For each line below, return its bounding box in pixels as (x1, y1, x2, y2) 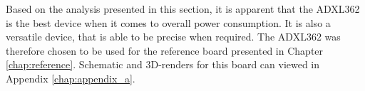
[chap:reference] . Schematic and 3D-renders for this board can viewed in (6, 57, 320, 72)
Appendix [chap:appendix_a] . (6, 70, 135, 85)
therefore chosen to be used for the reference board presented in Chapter (6, 43, 324, 58)
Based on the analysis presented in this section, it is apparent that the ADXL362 (6, 1, 360, 16)
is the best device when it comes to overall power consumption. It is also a (6, 15, 331, 30)
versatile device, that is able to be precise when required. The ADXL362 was (6, 29, 341, 44)
